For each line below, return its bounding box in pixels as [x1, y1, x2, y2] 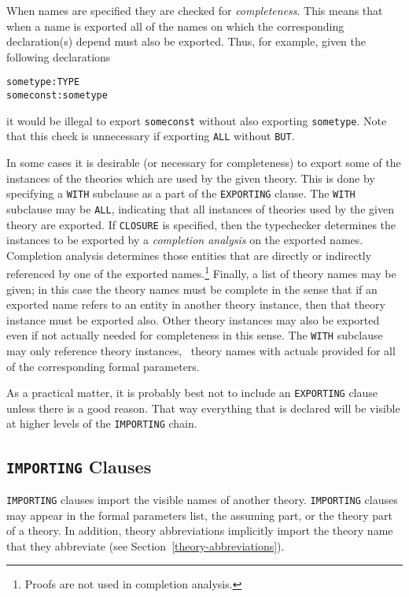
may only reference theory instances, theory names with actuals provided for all [6, 343, 396, 359]
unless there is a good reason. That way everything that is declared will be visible [6, 399, 400, 416]
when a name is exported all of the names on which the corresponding [6, 17, 345, 34]
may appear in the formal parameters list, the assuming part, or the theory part [6, 506, 393, 523]
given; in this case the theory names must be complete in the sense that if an [6, 280, 378, 297]
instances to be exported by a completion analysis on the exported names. [6, 232, 363, 248]
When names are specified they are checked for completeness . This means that [6, 2, 383, 18]
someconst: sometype [6, 90, 108, 102]
